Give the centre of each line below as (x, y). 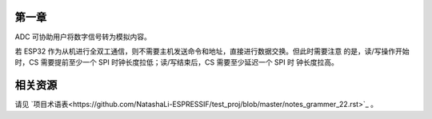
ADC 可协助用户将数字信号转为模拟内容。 (83, 37)
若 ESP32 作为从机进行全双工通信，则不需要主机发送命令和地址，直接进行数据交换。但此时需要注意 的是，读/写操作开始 (212, 51)
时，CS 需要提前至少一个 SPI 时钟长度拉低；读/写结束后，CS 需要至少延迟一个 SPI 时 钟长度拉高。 (177, 62)
